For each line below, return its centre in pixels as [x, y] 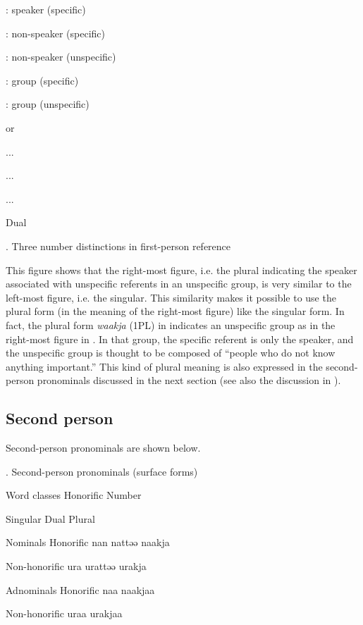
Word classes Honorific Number [74, 495]
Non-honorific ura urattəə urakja [76, 566]
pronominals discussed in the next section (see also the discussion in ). [189, 380]
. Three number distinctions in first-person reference [118, 246]
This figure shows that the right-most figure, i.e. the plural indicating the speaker [181, 270]
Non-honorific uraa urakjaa [64, 613]
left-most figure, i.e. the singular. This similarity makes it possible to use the [171, 297]
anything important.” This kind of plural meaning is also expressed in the [164, 366]
